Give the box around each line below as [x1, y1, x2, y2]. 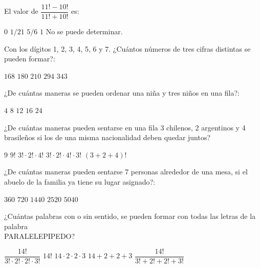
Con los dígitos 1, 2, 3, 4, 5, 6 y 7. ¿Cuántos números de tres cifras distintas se [4, 43, 251, 54]
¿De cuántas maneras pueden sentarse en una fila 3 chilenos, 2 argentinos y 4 [4, 122, 246, 132]
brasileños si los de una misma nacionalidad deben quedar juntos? [4, 132, 211, 143]
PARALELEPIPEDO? [4, 231, 75, 241]
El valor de [4, 6, 38, 16]
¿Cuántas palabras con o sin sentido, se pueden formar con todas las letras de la [4, 211, 256, 221]
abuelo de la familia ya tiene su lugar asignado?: [4, 176, 155, 187]
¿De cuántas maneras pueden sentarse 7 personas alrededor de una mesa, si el [4, 166, 248, 177]
